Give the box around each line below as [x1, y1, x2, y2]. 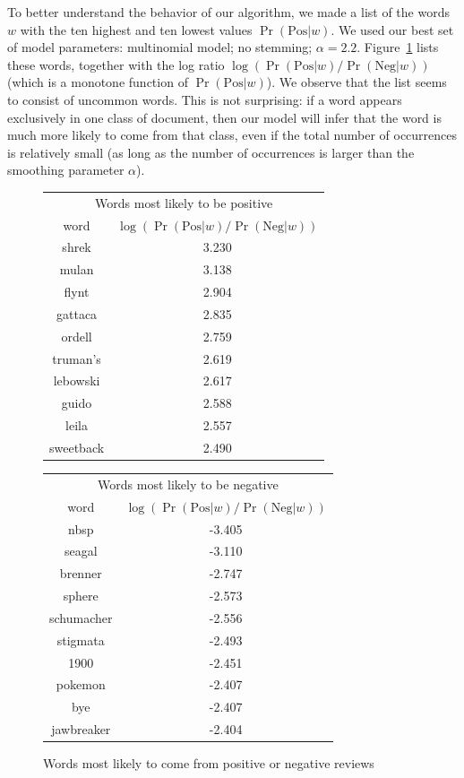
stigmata [56, 630, 105, 649]
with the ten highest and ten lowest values [20, 20, 253, 39]
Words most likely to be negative [98, 474, 279, 493]
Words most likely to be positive [95, 193, 273, 212]
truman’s [52, 349, 101, 367]
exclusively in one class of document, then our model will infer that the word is [7, 108, 442, 126]
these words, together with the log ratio [7, 55, 225, 73]
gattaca [56, 304, 98, 323]
